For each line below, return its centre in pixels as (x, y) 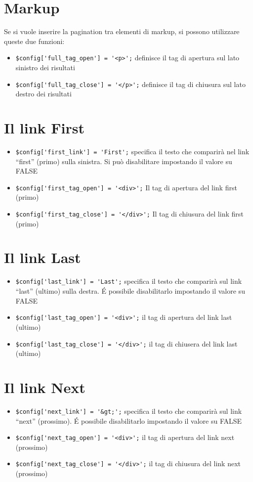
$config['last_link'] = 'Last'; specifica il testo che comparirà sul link (129, 281)
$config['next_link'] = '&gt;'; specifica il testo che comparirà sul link (129, 411)
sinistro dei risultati (45, 67)
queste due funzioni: (34, 41)
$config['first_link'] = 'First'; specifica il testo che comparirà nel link (132, 151)
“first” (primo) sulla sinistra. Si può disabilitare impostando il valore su (124, 161)
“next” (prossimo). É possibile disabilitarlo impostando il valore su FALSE (129, 420)
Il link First (44, 128)
